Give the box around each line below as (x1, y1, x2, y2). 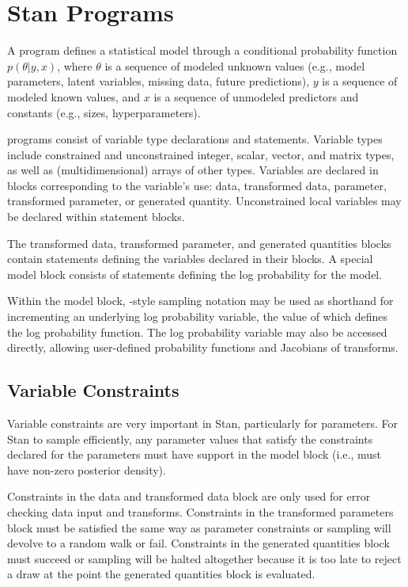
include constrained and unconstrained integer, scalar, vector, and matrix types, (7, 146, 395, 162)
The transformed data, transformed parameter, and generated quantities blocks (7, 234, 391, 251)
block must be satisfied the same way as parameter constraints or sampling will (7, 519, 391, 536)
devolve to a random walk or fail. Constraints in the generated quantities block (7, 535, 390, 551)
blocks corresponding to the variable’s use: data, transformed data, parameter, (7, 177, 387, 193)
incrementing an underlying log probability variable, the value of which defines (7, 308, 387, 325)
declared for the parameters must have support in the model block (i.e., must (7, 446, 381, 463)
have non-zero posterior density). (7, 461, 166, 478)
